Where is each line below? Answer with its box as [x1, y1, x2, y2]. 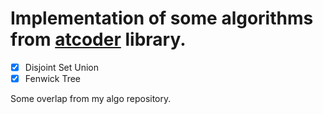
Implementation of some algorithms [10, 7, 314, 30]
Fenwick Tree [24, 73, 81, 84]
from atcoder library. [10, 28, 187, 51]
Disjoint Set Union [24, 61, 100, 73]
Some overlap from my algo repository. [10, 93, 172, 105]
